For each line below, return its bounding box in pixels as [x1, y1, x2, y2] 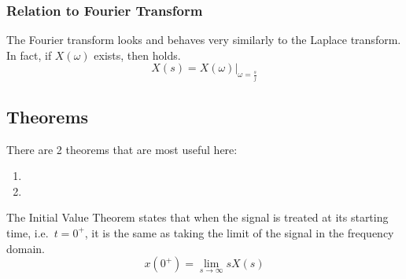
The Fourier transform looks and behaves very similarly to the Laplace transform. [6, 31, 401, 48]
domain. [6, 240, 46, 256]
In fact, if [6, 46, 52, 63]
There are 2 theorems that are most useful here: [6, 141, 238, 157]
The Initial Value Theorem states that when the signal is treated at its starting [6, 209, 389, 226]
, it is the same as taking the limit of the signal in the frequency [84, 224, 394, 240]
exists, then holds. [94, 46, 181, 63]
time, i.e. [6, 224, 49, 240]
